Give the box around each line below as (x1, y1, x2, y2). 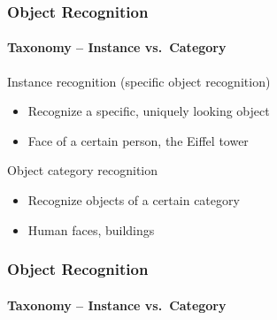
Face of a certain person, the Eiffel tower (27, 131, 249, 149)
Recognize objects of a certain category (27, 191, 240, 210)
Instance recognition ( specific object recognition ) (7, 72, 271, 90)
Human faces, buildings (27, 220, 155, 239)
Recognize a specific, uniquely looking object (27, 102, 270, 120)
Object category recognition (7, 161, 158, 179)
